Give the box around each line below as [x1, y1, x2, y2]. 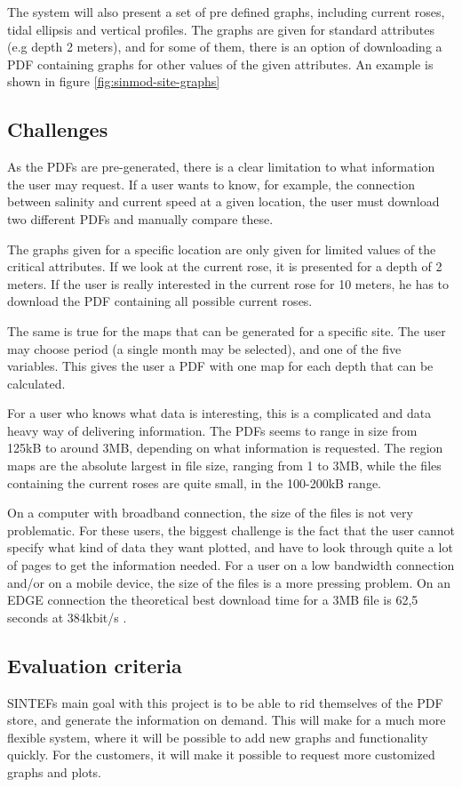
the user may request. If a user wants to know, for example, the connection [7, 174, 415, 193]
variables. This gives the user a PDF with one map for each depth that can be [7, 357, 434, 375]
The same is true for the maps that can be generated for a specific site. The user [7, 321, 446, 340]
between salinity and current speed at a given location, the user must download [7, 192, 440, 211]
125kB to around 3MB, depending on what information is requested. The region [7, 438, 443, 457]
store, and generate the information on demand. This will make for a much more [7, 711, 446, 729]
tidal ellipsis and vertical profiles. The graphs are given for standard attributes [7, 20, 435, 38]
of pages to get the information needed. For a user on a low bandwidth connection [7, 556, 455, 574]
